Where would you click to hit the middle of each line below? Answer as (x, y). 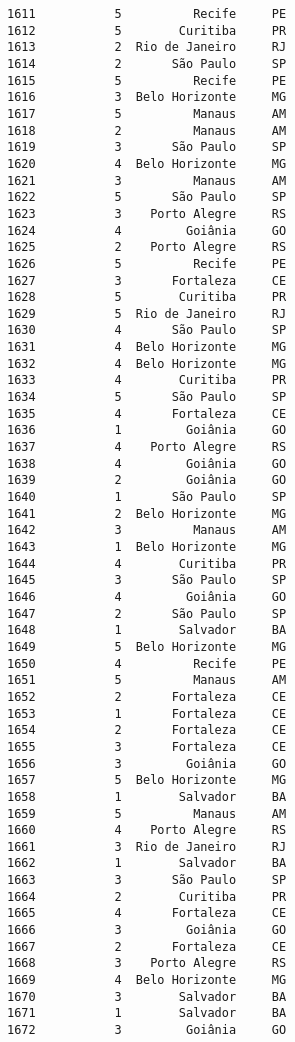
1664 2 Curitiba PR (147, 896)
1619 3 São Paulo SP (147, 147)
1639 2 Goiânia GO (147, 480)
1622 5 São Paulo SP (147, 197)
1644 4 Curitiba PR (147, 563)
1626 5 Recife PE (147, 263)
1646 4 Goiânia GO (147, 596)
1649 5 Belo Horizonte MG (147, 646)
